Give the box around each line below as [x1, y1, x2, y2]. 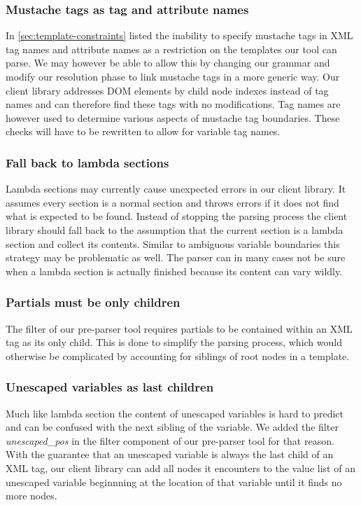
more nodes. [6, 488, 57, 503]
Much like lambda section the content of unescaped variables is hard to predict [6, 406, 344, 420]
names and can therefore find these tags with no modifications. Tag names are [6, 97, 341, 111]
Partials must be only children [6, 293, 180, 311]
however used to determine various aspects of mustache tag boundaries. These [6, 110, 340, 125]
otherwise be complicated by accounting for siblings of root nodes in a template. [6, 348, 350, 363]
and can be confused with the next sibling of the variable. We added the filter [6, 420, 339, 434]
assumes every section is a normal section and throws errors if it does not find [6, 195, 339, 209]
